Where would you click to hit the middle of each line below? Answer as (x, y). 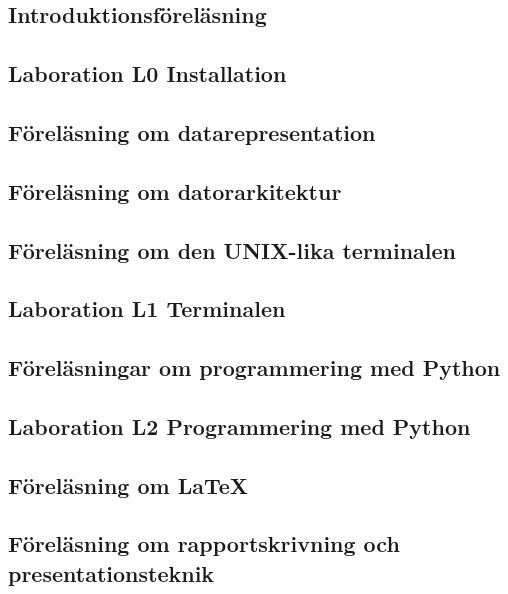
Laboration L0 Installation (147, 73)
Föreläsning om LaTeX (128, 484)
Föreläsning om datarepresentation (192, 131)
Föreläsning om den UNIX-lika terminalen (232, 249)
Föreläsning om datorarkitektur (175, 190)
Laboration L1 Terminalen (147, 308)
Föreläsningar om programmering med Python (254, 367)
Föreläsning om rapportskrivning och (204, 543)
